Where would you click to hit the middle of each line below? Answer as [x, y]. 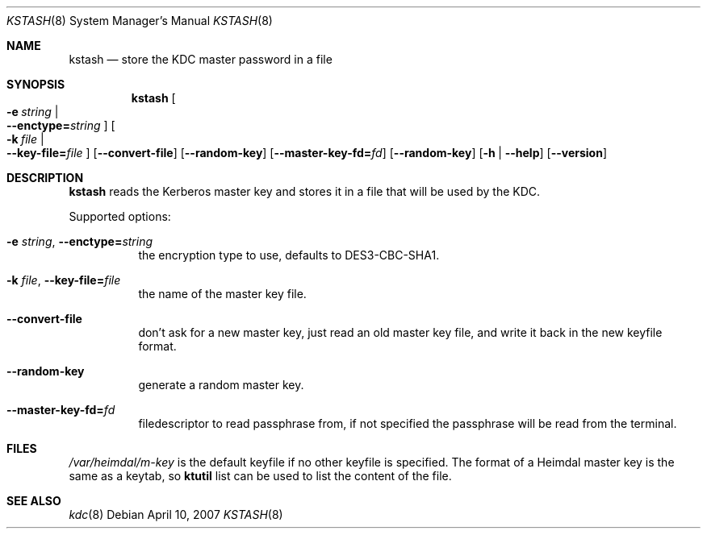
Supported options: [120, 216]
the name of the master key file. [222, 294]
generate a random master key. [221, 385]
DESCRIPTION [45, 178]
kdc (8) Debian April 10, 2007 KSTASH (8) [176, 514]
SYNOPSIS [36, 84]
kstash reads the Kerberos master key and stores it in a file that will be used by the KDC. [305, 191]
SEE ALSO [34, 501]
